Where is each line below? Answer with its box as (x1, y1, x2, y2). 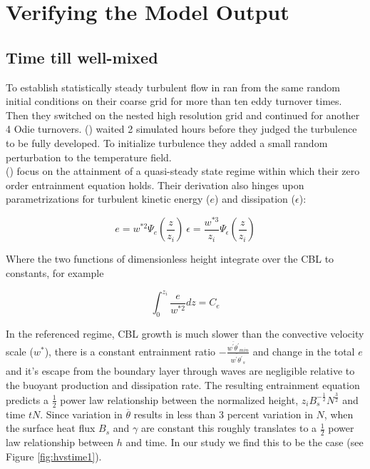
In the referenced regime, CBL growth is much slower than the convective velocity (6, 326, 364, 341)
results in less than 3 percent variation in (133, 406, 313, 421)
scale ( (6, 343, 34, 358)
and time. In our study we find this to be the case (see (125, 434, 364, 449)
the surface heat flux (6, 420, 96, 435)
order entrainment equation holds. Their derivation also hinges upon (6, 177, 304, 192)
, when (324, 406, 354, 421)
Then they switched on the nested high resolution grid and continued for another (6, 107, 360, 122)
